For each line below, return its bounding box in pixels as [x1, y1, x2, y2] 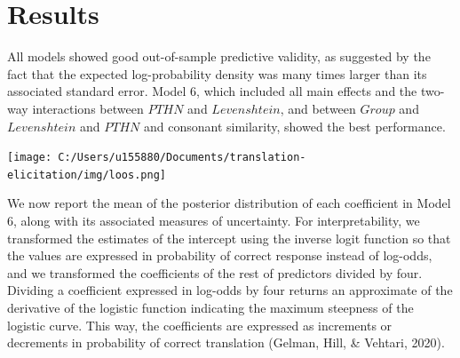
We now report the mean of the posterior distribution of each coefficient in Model [7, 194, 451, 212]
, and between [280, 99, 356, 117]
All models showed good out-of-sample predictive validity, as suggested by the [7, 47, 431, 66]
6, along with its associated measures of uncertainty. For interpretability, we [7, 211, 420, 229]
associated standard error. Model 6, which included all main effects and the [7, 82, 417, 100]
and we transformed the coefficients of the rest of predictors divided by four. [7, 263, 423, 282]
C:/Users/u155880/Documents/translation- [58, 151, 306, 164]
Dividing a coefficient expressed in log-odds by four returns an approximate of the [7, 281, 453, 299]
